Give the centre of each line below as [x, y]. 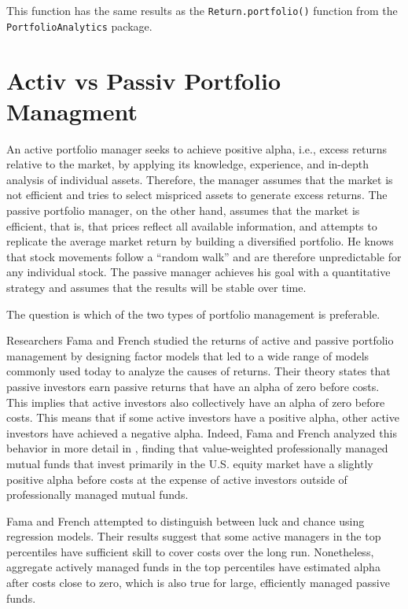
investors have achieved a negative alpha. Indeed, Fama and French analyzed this [202, 432]
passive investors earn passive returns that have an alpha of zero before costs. [193, 386]
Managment [72, 111]
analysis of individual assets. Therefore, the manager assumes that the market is [200, 179]
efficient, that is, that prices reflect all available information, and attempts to [192, 225]
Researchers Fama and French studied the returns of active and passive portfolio [200, 340]
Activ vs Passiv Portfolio [144, 80]
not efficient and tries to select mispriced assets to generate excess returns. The [197, 195]
